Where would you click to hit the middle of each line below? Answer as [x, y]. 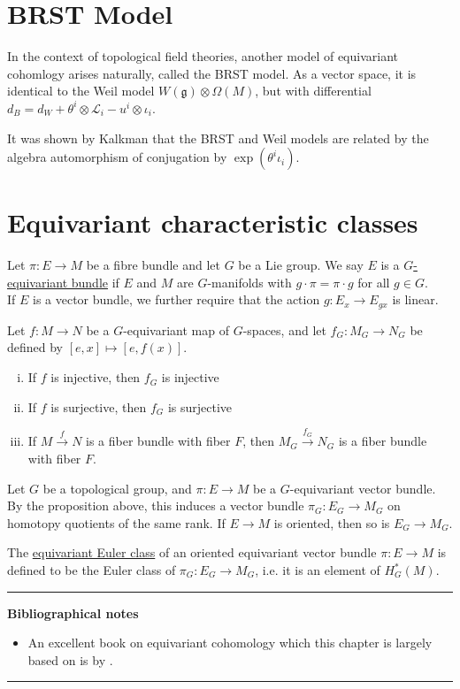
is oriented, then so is [332, 522]
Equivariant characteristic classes [213, 222]
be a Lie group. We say [301, 265]
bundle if [95, 282]
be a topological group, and [117, 488]
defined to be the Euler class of [92, 570]
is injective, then [96, 377]
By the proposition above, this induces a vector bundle [156, 505]
